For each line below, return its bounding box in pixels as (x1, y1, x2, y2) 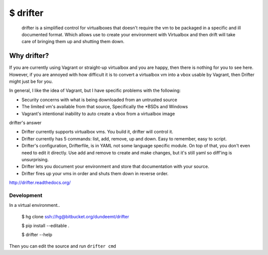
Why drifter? (9, 52, 49, 60)
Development (9, 191, 43, 198)
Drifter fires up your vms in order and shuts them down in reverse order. (21, 170, 169, 176)
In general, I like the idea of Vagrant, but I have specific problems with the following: (9, 87, 181, 94)
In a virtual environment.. (9, 202, 61, 208)
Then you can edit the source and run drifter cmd (9, 243, 117, 249)
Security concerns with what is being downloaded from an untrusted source (21, 97, 177, 103)
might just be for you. (9, 78, 53, 84)
